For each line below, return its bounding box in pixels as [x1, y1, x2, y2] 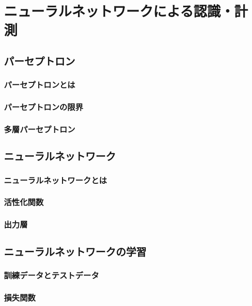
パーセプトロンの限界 [4, 101, 83, 113]
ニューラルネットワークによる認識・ [4, 1, 235, 21]
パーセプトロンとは [4, 79, 76, 91]
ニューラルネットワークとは [4, 174, 107, 186]
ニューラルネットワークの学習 [4, 243, 146, 258]
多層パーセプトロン [4, 123, 76, 135]
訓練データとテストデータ [4, 269, 99, 281]
